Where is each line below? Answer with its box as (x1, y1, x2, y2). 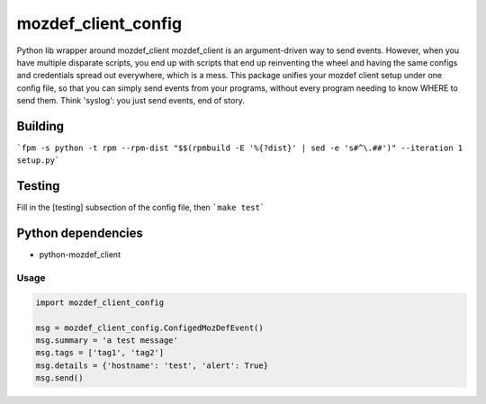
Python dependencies (16, 226, 144, 241)
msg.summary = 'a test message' (35, 335, 179, 346)
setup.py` (16, 156, 60, 166)
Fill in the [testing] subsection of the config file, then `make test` (16, 202, 265, 213)
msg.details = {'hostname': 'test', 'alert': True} (35, 360, 269, 371)
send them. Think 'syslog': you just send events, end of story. (16, 95, 245, 106)
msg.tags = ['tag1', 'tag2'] (35, 347, 165, 358)
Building (16, 118, 65, 134)
